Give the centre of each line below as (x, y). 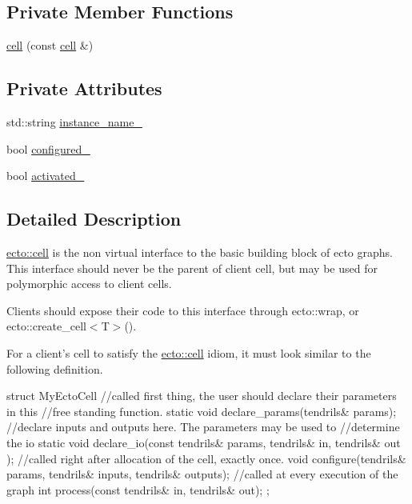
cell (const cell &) (50, 45)
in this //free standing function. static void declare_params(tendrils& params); (202, 411)
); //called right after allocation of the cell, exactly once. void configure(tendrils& (206, 458)
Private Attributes (84, 88)
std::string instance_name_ (74, 122)
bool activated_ (46, 176)
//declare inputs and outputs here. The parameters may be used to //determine (203, 427)
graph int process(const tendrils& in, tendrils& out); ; (138, 489)
